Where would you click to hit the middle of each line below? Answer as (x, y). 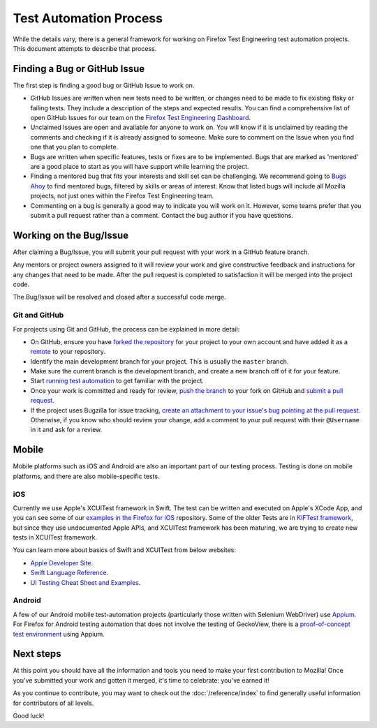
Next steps (37, 654)
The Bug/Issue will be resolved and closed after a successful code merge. (119, 297)
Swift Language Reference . (69, 573)
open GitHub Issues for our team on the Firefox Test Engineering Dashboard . (141, 118)
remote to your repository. (68, 352)
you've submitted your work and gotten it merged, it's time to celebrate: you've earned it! (141, 680)
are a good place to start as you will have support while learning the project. (140, 166)
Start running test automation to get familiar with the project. (117, 381)
